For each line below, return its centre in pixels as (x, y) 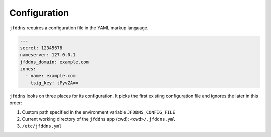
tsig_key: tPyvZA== (54, 83)
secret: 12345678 (41, 48)
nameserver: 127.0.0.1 (48, 55)
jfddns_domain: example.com (54, 62)
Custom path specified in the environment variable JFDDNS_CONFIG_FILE (99, 112)
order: (16, 103)
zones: (28, 69)
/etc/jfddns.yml (42, 126)
